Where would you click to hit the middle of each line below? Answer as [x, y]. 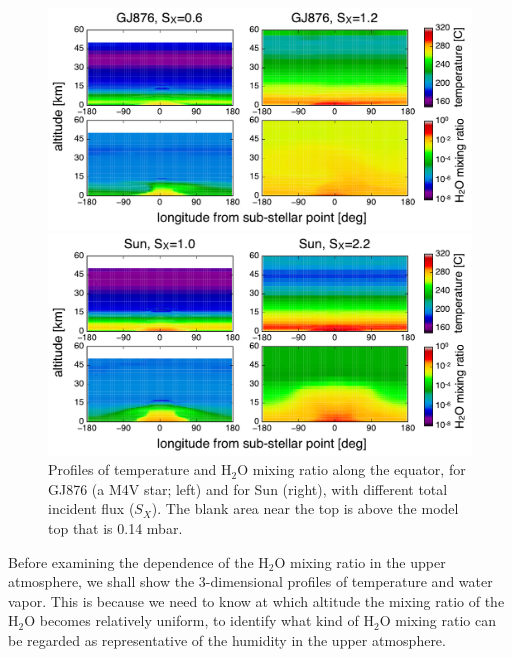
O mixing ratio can [437, 620]
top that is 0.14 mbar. [115, 528]
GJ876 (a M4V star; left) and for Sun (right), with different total [248, 488]
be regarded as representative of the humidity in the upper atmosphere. [227, 639]
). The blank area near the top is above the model [305, 508]
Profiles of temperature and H [140, 469]
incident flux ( [91, 508]
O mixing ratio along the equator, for [351, 469]
